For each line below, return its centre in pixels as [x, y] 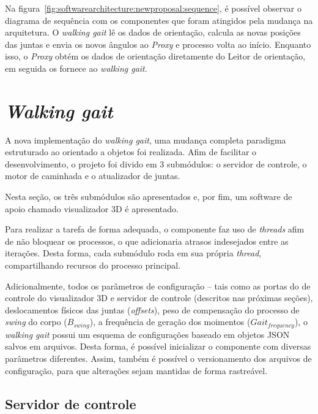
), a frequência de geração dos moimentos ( [170, 322]
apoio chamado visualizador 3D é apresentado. [92, 208]
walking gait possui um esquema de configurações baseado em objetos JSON [147, 334]
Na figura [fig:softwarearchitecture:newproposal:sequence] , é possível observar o [153, 8]
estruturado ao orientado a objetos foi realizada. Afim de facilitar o [131, 152]
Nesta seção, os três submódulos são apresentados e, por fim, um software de [149, 197]
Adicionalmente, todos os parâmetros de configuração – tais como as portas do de [158, 286]
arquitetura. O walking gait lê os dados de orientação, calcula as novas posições [153, 32]
